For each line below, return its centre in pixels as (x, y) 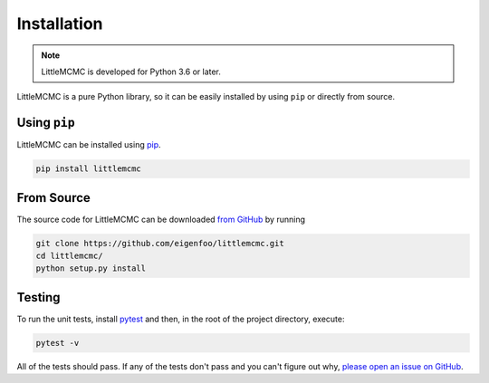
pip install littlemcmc (89, 169)
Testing (38, 297)
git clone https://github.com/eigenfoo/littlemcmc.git (160, 243)
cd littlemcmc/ (69, 256)
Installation (60, 24)
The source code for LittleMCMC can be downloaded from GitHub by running (161, 219)
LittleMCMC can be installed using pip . (89, 145)
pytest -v (58, 343)
